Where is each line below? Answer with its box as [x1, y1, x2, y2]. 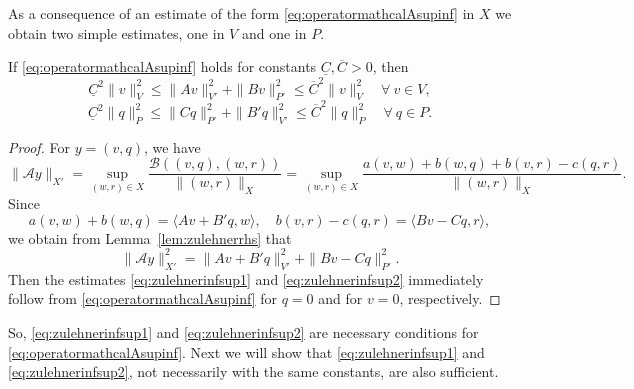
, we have [143, 136, 201, 157]
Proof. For [8, 136, 71, 157]
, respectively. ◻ [399, 288, 501, 309]
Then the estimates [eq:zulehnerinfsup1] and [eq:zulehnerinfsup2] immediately [8, 268, 484, 289]
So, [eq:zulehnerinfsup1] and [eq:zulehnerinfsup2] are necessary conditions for [8, 321, 479, 342]
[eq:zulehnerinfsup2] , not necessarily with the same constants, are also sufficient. [8, 361, 499, 382]
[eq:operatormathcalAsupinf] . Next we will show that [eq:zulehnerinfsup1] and [8, 341, 485, 362]
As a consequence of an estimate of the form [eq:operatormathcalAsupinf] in [8, 3, 475, 23]
